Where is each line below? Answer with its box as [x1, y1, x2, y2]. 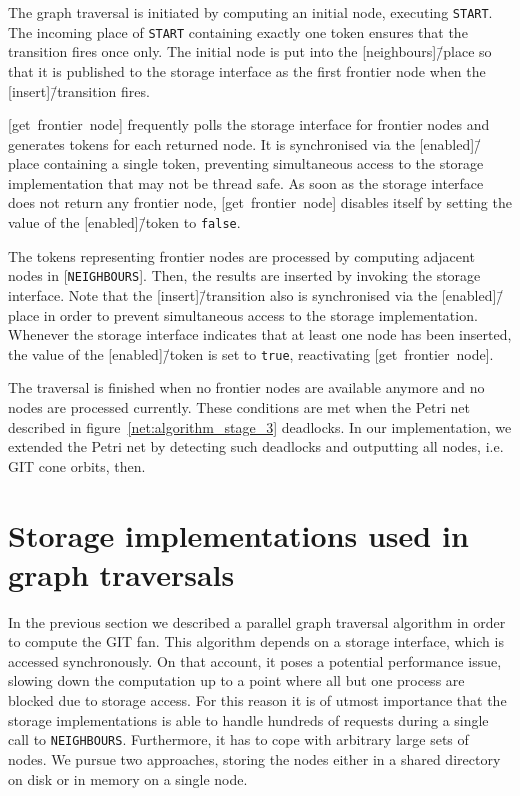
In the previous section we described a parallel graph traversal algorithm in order [8, 611, 506, 632]
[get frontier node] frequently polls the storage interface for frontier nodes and [8, 114, 490, 135]
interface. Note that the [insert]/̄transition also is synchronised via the [8, 284, 438, 305]
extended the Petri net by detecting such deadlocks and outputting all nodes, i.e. [8, 436, 504, 457]
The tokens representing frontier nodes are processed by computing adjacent [8, 245, 475, 266]
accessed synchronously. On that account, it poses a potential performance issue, [8, 650, 502, 671]
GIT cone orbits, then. [8, 455, 146, 476]
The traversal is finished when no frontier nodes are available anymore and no [8, 377, 485, 398]
